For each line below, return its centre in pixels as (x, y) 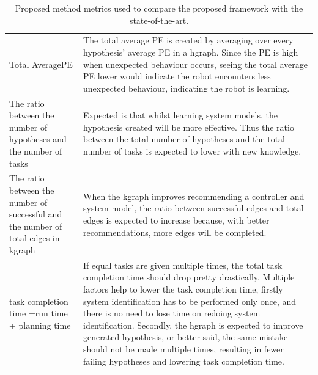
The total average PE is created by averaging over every (188, 40)
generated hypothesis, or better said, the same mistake (186, 337)
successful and (36, 214)
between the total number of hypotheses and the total (184, 139)
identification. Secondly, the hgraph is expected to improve (193, 325)
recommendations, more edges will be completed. (175, 232)
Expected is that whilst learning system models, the (180, 115)
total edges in (35, 238)
